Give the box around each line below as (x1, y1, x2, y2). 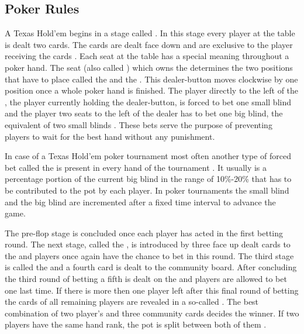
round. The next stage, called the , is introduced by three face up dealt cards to (5, 238, 291, 250)
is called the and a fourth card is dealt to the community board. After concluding (5, 261, 297, 273)
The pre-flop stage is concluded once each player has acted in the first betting (5, 226, 283, 239)
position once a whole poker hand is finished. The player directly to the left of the (5, 84, 299, 97)
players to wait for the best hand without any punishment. (5, 130, 215, 142)
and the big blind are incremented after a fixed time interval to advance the (5, 195, 276, 208)
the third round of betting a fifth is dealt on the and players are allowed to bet (5, 273, 287, 285)
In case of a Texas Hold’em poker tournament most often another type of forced (5, 150, 291, 162)
